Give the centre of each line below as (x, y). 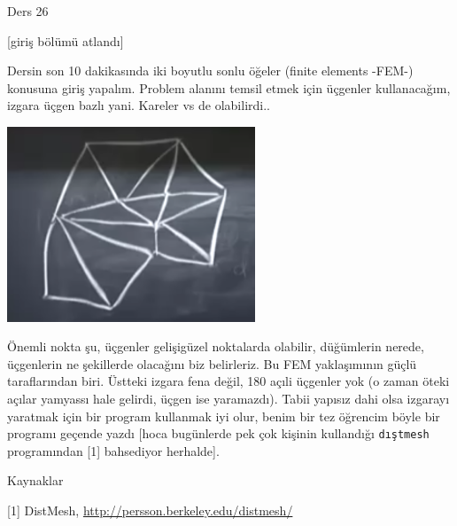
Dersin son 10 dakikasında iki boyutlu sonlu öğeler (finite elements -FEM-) (210, 71)
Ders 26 (28, 11)
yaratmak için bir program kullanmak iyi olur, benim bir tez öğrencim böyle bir (224, 416)
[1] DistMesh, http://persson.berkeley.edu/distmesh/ (150, 510)
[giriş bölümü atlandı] (66, 40)
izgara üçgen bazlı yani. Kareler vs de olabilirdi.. (139, 105)
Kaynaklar (35, 480)
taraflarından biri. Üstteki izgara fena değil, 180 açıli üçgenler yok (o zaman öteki (228, 381)
